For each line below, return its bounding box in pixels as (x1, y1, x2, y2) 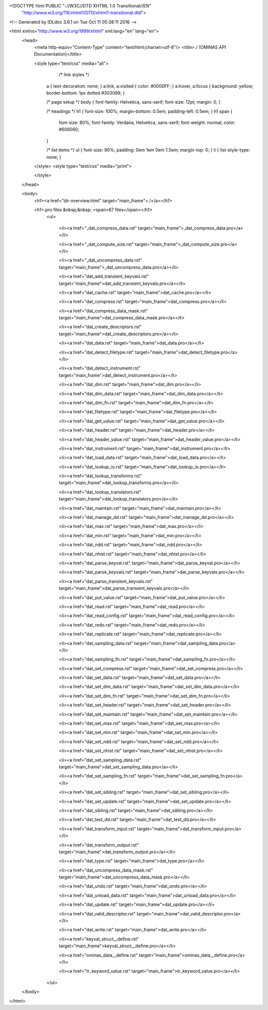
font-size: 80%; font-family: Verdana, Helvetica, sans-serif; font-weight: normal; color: (59, 120, 236, 126)
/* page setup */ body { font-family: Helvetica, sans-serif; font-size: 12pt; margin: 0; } (46, 99, 221, 105)
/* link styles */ (59, 72, 89, 78)
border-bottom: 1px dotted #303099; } (46, 90, 125, 96)
